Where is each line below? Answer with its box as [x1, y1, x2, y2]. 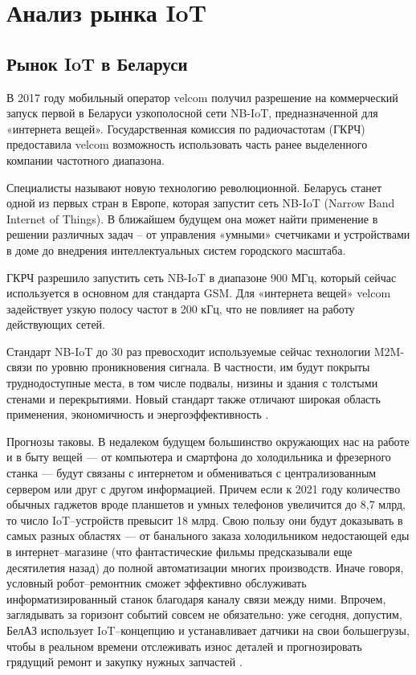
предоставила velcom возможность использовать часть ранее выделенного [6, 136, 368, 153]
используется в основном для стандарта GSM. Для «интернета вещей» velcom [6, 284, 391, 301]
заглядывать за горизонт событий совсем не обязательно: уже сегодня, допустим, [6, 606, 402, 623]
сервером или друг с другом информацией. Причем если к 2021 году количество [6, 480, 401, 497]
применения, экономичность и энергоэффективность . [6, 406, 269, 423]
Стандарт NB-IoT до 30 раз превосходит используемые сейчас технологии [6, 342, 371, 359]
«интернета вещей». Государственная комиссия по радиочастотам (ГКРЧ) [6, 120, 365, 137]
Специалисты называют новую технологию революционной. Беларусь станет [6, 178, 382, 195]
